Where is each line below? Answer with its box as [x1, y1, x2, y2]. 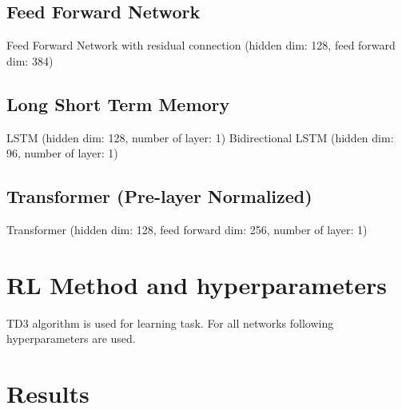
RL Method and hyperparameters [6, 268, 387, 301]
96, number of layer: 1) [6, 145, 118, 161]
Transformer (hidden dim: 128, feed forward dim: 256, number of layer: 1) [6, 221, 368, 237]
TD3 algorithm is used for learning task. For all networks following [6, 314, 334, 331]
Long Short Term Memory [6, 91, 230, 116]
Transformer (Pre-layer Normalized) [6, 184, 312, 209]
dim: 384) [6, 52, 54, 69]
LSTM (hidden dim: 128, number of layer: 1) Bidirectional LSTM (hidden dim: [6, 129, 394, 145]
